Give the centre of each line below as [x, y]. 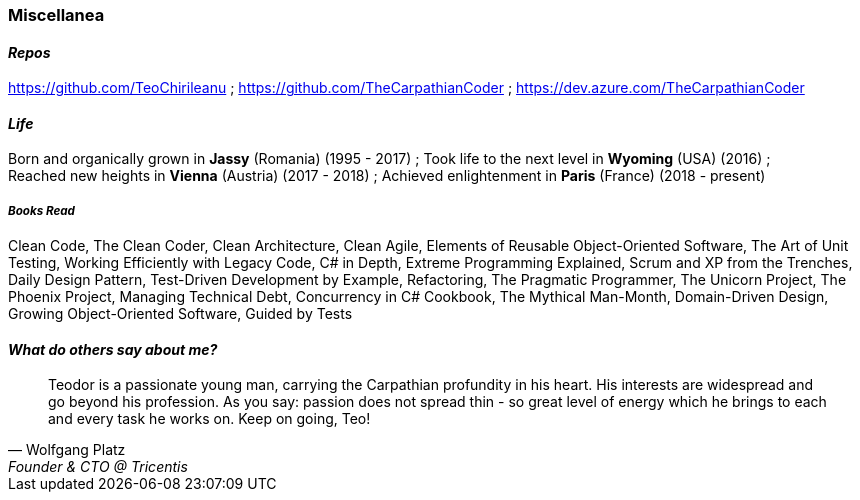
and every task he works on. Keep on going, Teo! [209, 419]
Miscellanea [56, 15]
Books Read [41, 210]
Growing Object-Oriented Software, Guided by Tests [180, 314]
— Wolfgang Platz [67, 450]
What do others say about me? [113, 349]
